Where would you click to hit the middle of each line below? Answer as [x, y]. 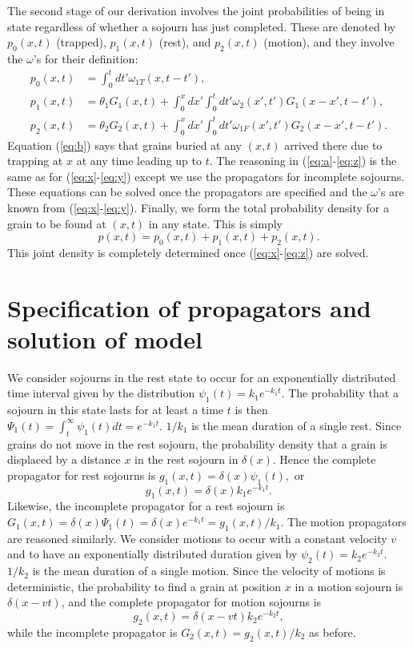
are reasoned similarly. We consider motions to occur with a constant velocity [197, 538]
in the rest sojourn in [186, 459]
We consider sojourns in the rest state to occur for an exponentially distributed [202, 377]
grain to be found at [57, 223]
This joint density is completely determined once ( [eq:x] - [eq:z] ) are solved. [188, 252]
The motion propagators [347, 522]
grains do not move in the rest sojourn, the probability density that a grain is [197, 443]
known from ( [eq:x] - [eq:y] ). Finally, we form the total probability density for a [198, 207]
